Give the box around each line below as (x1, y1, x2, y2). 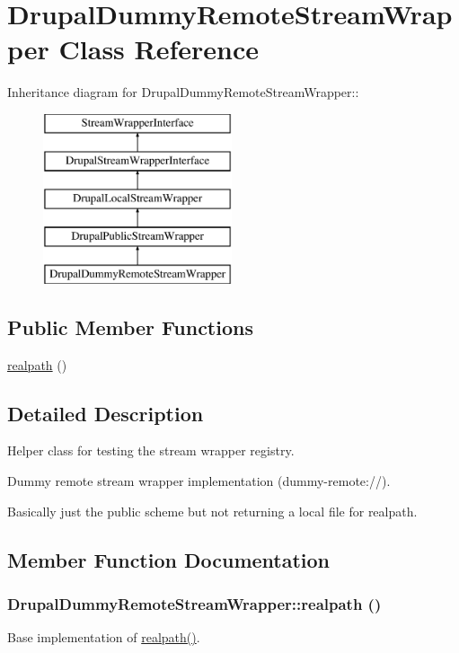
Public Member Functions (7, 313, 253, 340)
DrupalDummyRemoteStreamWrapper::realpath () (7, 592, 382, 614)
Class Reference (58, 31, 260, 67)
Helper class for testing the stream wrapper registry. (7, 441, 295, 460)
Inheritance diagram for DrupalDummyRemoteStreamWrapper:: (7, 83, 359, 101)
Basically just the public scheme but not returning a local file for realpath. (7, 501, 418, 520)
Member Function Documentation (7, 545, 331, 573)
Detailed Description (7, 399, 204, 427)
